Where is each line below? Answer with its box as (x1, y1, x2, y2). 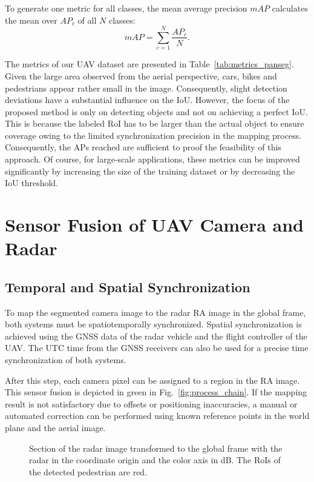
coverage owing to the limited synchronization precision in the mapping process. (5, 129, 302, 141)
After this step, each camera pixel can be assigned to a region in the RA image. (5, 373, 300, 386)
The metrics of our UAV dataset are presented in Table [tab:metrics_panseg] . (5, 58, 294, 70)
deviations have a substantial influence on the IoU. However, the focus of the (5, 93, 290, 106)
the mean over (5, 13, 57, 26)
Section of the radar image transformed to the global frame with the (29, 441, 283, 454)
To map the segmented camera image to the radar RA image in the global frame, (5, 306, 306, 318)
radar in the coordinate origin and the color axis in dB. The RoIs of (29, 454, 281, 466)
